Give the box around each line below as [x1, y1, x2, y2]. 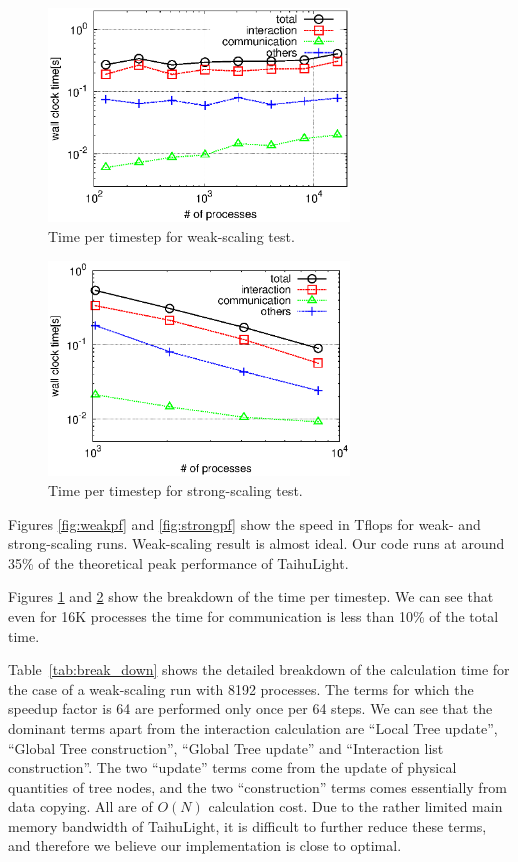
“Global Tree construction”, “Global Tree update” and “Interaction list [8, 737, 444, 758]
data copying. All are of [8, 796, 153, 817]
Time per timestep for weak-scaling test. [48, 225, 295, 246]
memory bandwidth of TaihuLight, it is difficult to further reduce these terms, [8, 815, 487, 836]
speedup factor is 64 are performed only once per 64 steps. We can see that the [8, 698, 493, 719]
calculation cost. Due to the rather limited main [208, 796, 503, 817]
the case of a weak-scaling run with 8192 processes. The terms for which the [8, 678, 474, 699]
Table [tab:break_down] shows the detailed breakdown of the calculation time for [8, 659, 510, 680]
